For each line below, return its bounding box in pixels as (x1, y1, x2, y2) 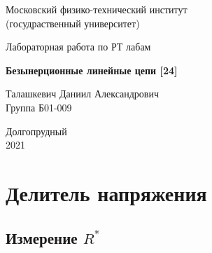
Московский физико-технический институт (6, 2, 188, 16)
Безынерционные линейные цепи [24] (6, 62, 178, 77)
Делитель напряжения (6, 178, 207, 207)
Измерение (6, 226, 78, 248)
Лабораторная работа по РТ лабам (6, 39, 151, 54)
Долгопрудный (6, 123, 67, 138)
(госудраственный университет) (6, 15, 140, 30)
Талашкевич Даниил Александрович (6, 86, 160, 101)
